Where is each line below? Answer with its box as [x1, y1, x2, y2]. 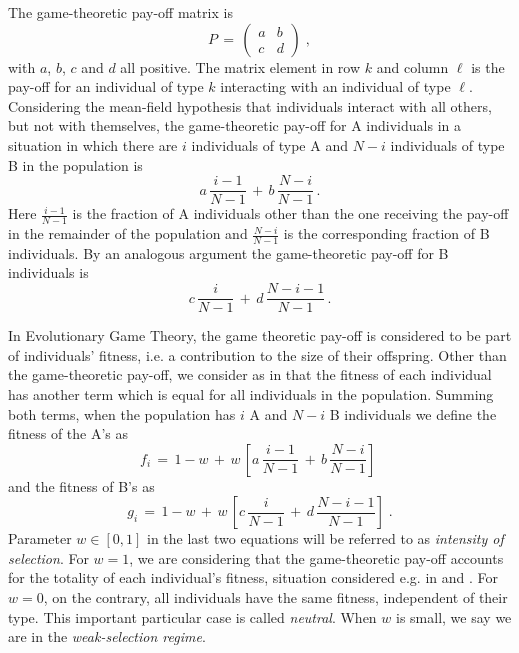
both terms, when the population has [8, 403, 236, 424]
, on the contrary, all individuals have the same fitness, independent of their [43, 587, 508, 608]
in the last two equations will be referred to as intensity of [147, 528, 504, 549]
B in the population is [8, 154, 143, 175]
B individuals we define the [329, 403, 497, 424]
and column [376, 56, 449, 77]
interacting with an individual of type [220, 76, 451, 97]
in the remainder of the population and [8, 223, 248, 244]
